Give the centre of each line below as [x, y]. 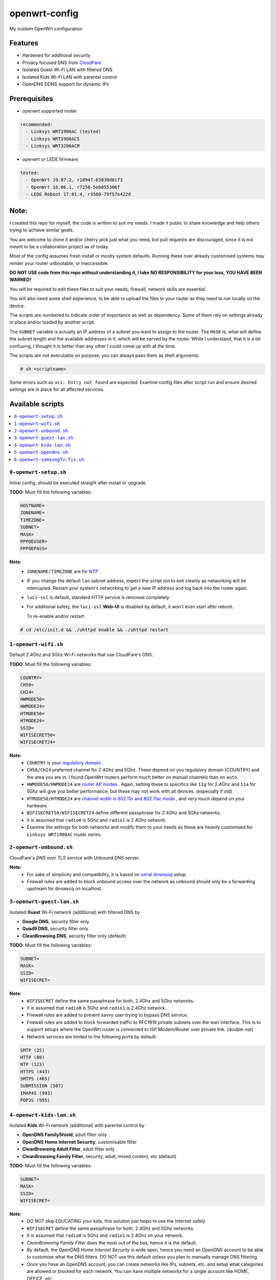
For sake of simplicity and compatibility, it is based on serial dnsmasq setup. [107, 874]
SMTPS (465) [35, 1079]
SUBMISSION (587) [42, 1086]
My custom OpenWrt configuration [46, 29]
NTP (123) [32, 1064]
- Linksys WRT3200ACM [53, 146]
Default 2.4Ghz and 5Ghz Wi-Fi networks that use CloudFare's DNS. [81, 655]
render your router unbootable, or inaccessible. [59, 263]
